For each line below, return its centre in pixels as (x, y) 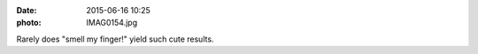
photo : (29, 23)
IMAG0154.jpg (112, 23)
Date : (27, 10)
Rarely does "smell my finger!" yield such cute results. (115, 39)
